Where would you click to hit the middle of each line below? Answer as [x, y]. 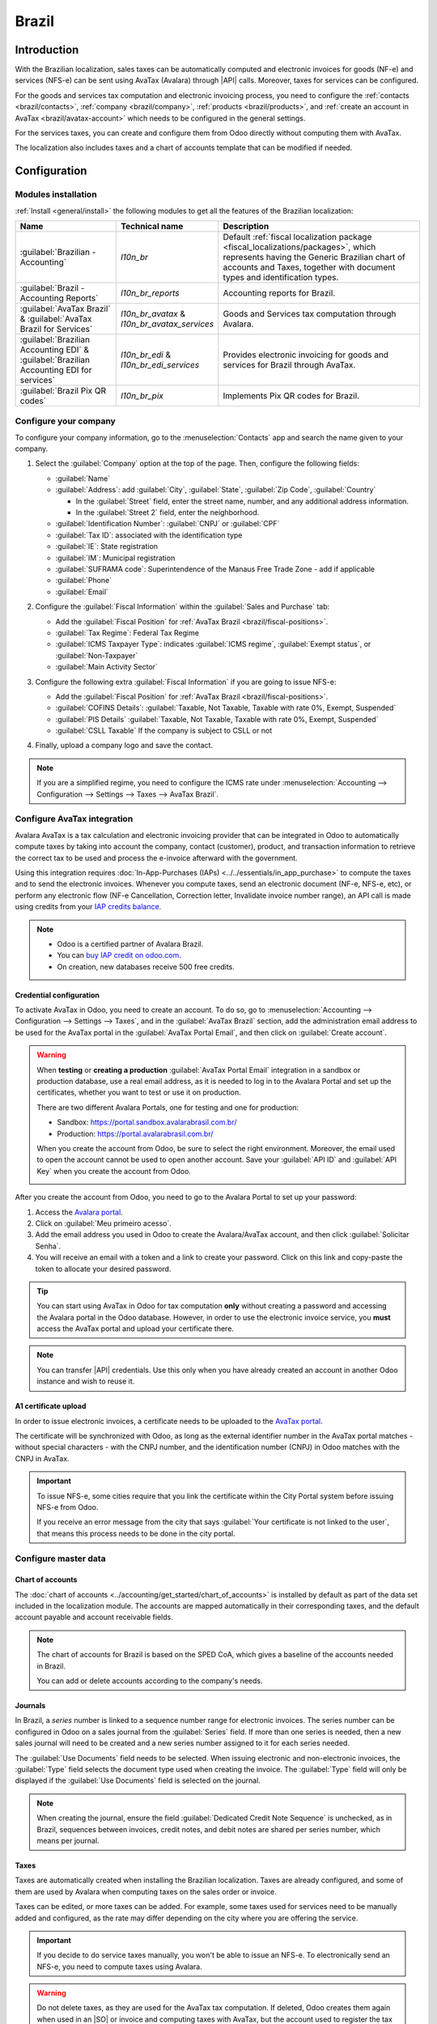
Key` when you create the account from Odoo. [114, 1171]
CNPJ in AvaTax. [42, 1458]
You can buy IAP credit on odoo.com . [119, 955]
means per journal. [68, 1840]
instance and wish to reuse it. [86, 1381]
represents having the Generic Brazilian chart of [314, 257]
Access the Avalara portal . [79, 1212]
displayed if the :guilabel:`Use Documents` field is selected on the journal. [138, 1780]
